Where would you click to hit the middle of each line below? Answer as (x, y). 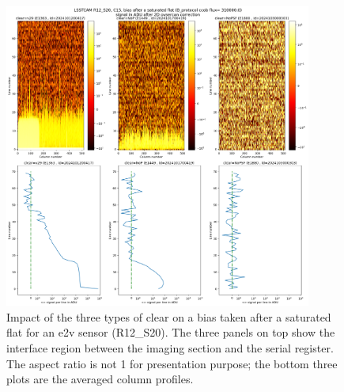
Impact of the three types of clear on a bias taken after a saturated (169, 316)
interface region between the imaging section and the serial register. (170, 348)
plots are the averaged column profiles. (100, 379)
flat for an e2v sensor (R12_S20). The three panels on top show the (171, 332)
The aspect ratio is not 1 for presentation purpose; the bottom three (172, 363)
